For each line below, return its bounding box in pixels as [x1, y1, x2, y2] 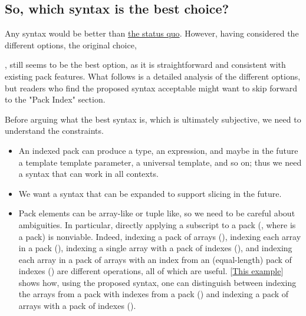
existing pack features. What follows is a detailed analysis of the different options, [5, 70, 301, 82]
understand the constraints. [5, 124, 104, 137]
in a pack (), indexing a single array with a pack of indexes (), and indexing [18, 242, 292, 254]
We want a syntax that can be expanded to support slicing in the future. [18, 187, 282, 199]
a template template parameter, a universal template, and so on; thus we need [18, 156, 302, 168]
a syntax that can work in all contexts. [18, 167, 159, 180]
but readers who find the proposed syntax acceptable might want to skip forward [5, 81, 297, 94]
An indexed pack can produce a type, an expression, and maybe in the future [18, 144, 298, 156]
